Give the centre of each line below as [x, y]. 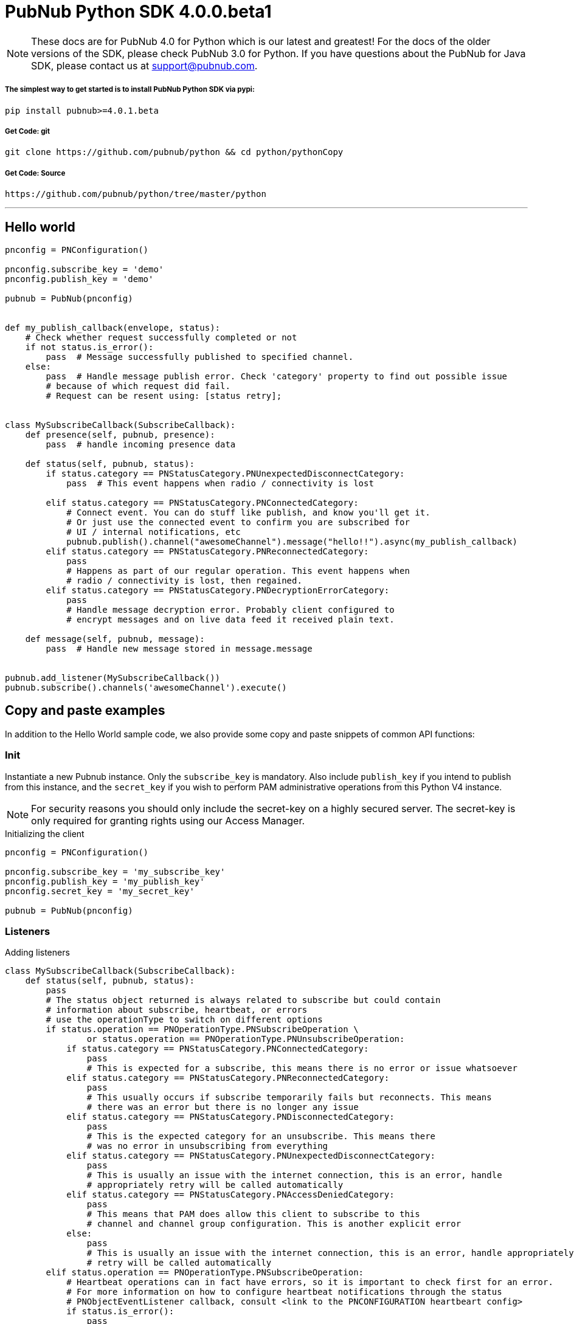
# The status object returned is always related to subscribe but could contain [243, 1000]
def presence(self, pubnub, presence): [120, 434]
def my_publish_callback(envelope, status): [113, 327]
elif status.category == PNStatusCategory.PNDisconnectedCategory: [230, 1117]
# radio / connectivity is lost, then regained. [184, 580]
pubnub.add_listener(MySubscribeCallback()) [113, 678]
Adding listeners [37, 953]
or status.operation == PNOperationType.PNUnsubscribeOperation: [246, 1039]
